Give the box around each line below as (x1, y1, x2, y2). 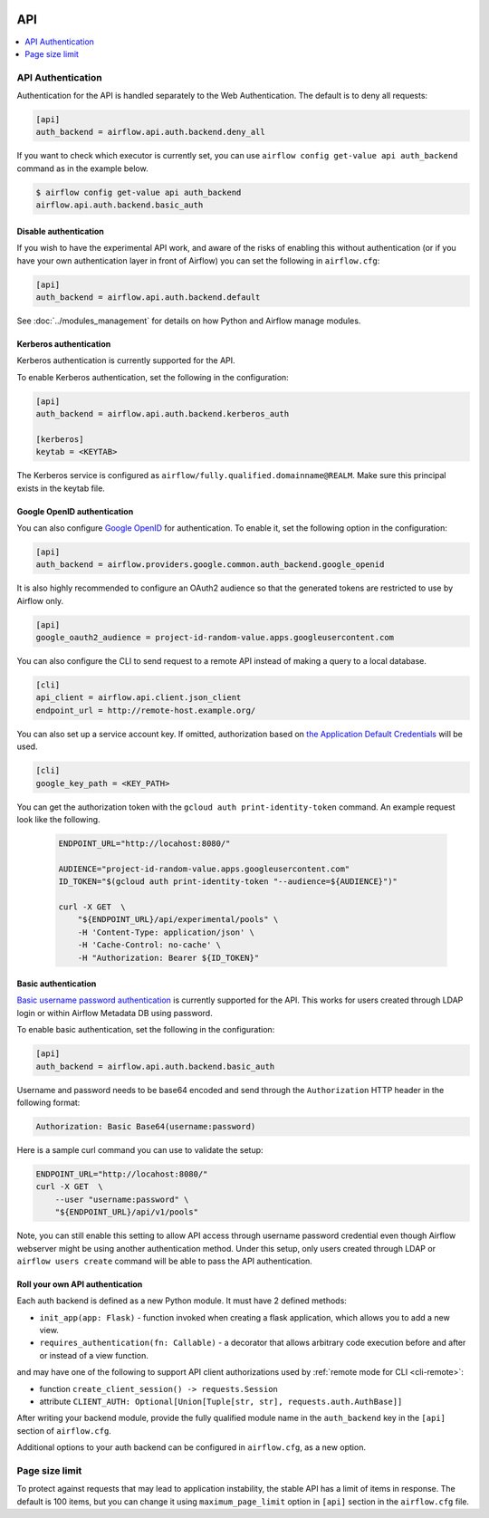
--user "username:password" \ (54, 1194, 189, 1205)
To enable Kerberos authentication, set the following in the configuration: (16, 371, 289, 382)
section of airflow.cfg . (16, 1425, 112, 1436)
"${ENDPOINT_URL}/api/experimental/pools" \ (77, 915, 279, 925)
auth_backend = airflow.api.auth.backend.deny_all (35, 127, 266, 138)
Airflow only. (16, 595, 64, 606)
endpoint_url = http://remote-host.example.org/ (35, 705, 256, 716)
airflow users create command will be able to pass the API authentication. (16, 1255, 312, 1266)
